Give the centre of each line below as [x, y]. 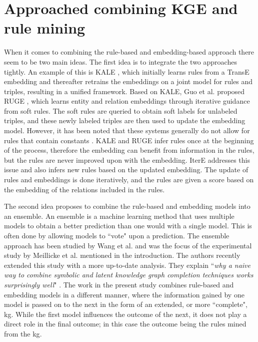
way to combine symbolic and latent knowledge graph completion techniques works [129, 275]
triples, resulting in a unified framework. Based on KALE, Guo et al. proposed [124, 91]
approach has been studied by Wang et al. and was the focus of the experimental [128, 245]
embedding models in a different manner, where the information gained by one [124, 294]
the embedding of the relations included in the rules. [84, 189]
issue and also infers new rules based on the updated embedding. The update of [126, 169]
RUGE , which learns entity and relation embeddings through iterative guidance [127, 101]
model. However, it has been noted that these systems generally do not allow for [127, 130]
